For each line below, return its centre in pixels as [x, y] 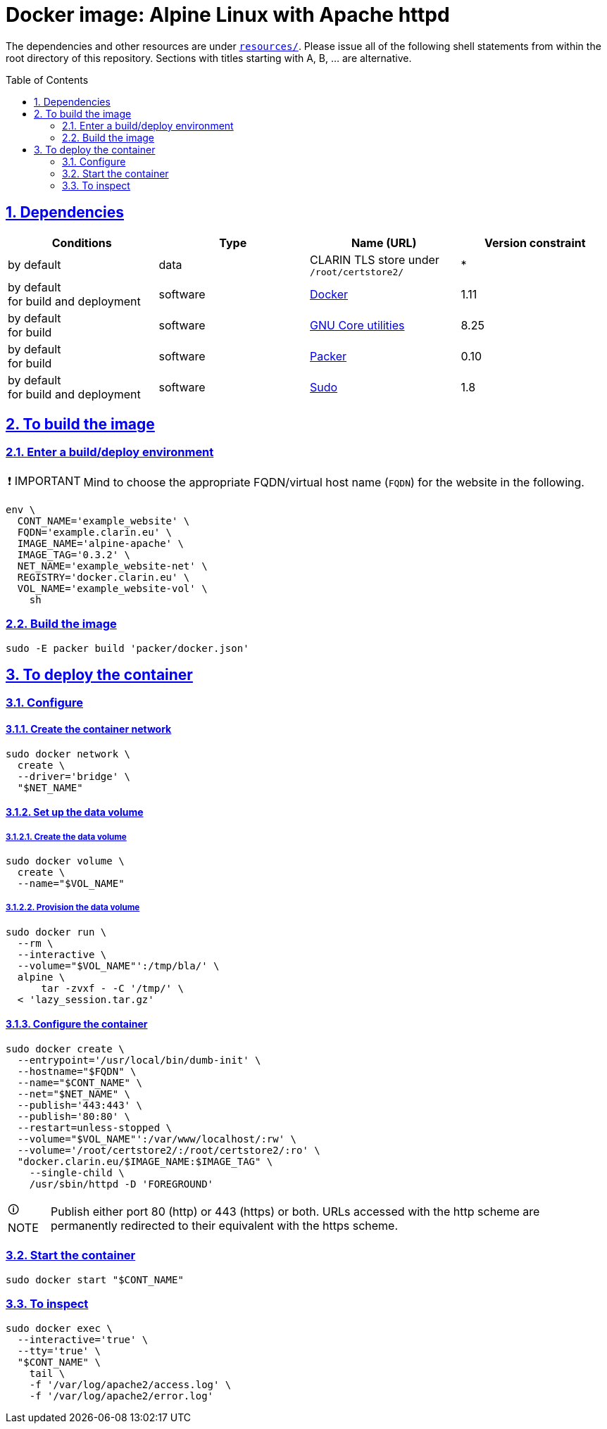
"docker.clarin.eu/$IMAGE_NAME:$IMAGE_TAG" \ [145, 1162]
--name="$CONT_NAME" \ [80, 1083]
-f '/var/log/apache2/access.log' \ [130, 1384]
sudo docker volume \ [65, 861]
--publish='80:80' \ [74, 1117]
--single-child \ [77, 1173]
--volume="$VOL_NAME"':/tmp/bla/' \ [118, 965]
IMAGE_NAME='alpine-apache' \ [100, 543]
